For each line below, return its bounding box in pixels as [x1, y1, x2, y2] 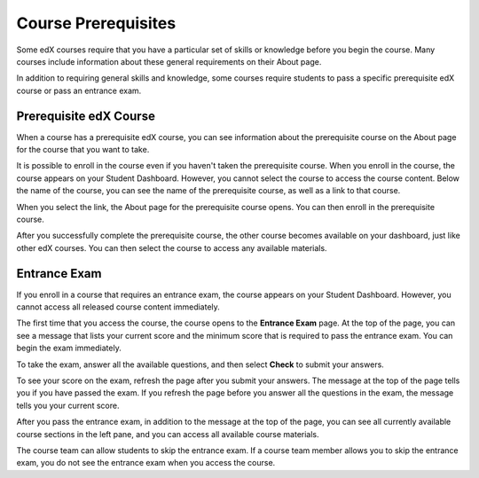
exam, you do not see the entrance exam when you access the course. [16, 458, 276, 468]
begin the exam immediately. [16, 342, 122, 354]
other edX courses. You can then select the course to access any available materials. [16, 242, 327, 253]
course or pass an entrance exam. [16, 85, 142, 96]
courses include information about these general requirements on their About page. [16, 56, 322, 67]
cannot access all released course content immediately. [16, 302, 221, 312]
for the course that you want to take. [16, 145, 150, 155]
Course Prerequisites [16, 13, 177, 33]
